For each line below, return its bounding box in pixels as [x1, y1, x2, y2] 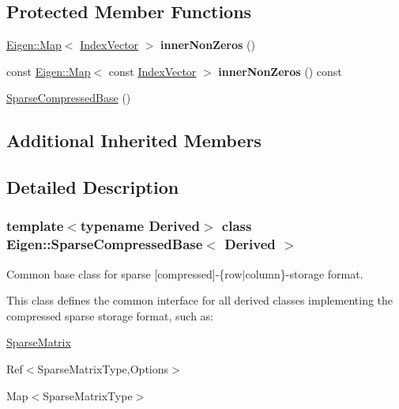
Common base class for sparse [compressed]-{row [6, 265, 243, 282]
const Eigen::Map [6, 62, 91, 79]
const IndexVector [108, 62, 197, 79]
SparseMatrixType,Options [37, 361, 169, 377]
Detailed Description [6, 175, 179, 199]
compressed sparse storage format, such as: [6, 307, 213, 324]
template [6, 216, 64, 236]
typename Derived [80, 216, 200, 236]
